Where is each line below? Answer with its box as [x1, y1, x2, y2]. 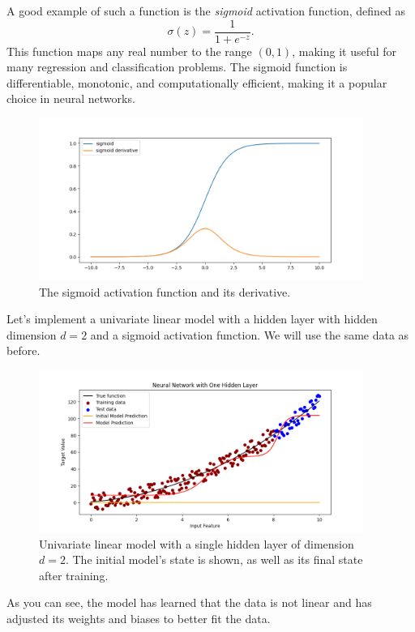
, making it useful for [292, 42, 397, 59]
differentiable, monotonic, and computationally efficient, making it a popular [6, 74, 387, 91]
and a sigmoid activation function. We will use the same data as [90, 326, 409, 343]
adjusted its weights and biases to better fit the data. [6, 609, 271, 626]
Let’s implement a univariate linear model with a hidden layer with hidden [6, 310, 378, 327]
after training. [39, 566, 109, 583]
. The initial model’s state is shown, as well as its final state [65, 551, 363, 568]
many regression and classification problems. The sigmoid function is [6, 58, 348, 75]
